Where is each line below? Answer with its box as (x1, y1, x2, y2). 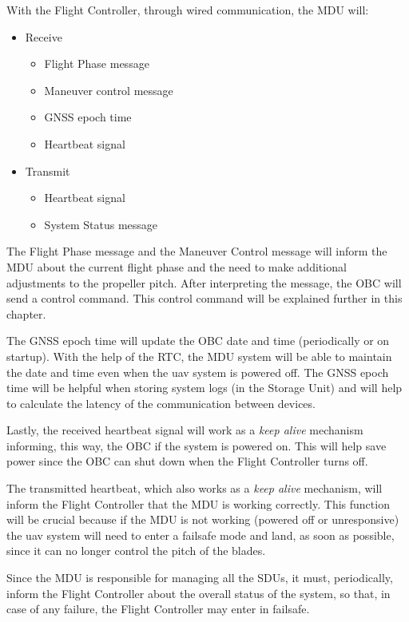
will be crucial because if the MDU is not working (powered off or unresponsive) (6, 511, 399, 528)
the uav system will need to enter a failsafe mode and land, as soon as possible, (6, 526, 395, 543)
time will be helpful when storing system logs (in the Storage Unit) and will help (6, 379, 403, 396)
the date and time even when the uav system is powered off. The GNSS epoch (6, 363, 389, 380)
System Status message (44, 216, 158, 232)
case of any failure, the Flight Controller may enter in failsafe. (6, 600, 310, 617)
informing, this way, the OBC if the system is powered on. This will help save (6, 437, 387, 454)
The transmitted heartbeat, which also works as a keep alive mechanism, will (6, 480, 383, 497)
